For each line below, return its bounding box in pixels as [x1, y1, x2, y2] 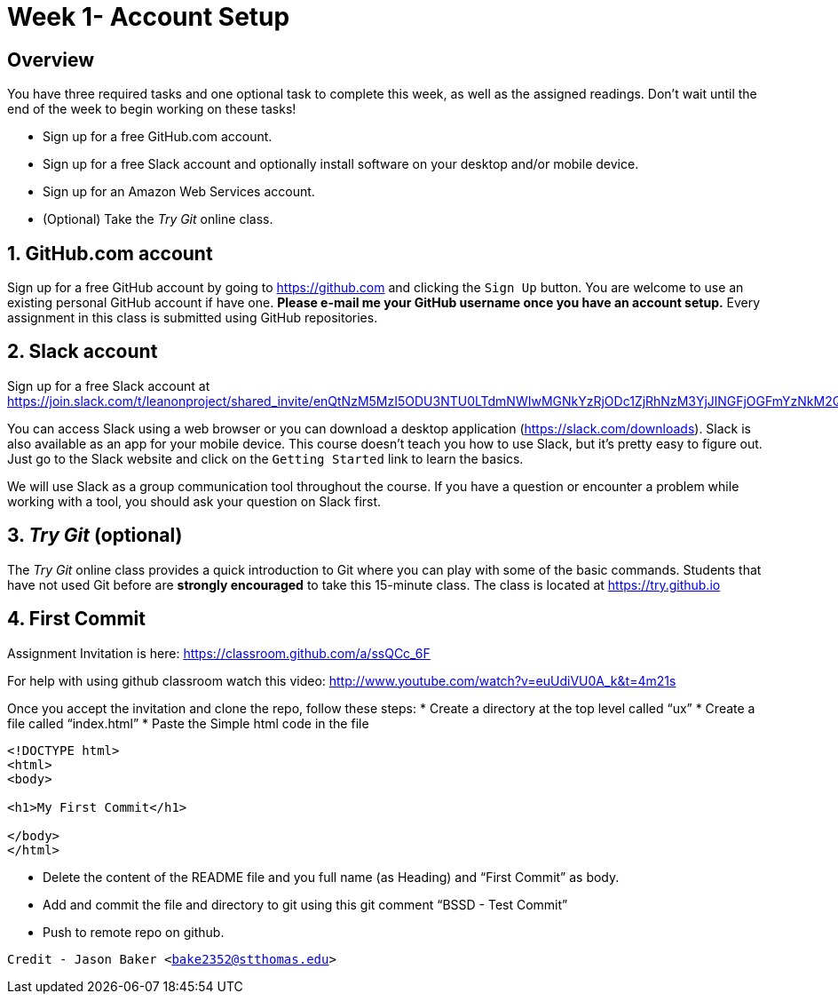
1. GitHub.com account [7, 242, 213, 265]
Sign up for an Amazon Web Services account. [43, 184, 315, 200]
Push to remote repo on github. [43, 924, 225, 940]
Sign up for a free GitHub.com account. [43, 129, 273, 145]
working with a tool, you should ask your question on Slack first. [7, 493, 382, 509]
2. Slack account [7, 340, 158, 363]
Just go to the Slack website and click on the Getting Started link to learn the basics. [7, 450, 524, 466]
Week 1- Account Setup [7, 2, 290, 32]
